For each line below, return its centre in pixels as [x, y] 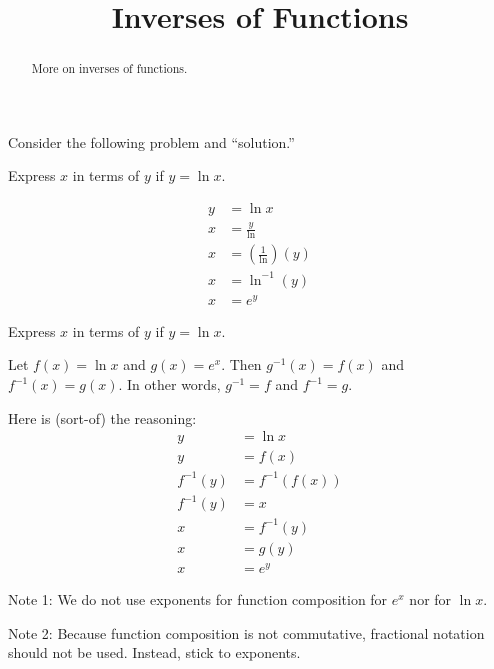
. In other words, [169, 384]
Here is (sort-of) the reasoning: [102, 417]
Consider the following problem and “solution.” [151, 141]
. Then [241, 364]
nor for [430, 599]
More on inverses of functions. [109, 68]
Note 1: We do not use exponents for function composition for [198, 599]
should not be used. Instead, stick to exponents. [154, 652]
